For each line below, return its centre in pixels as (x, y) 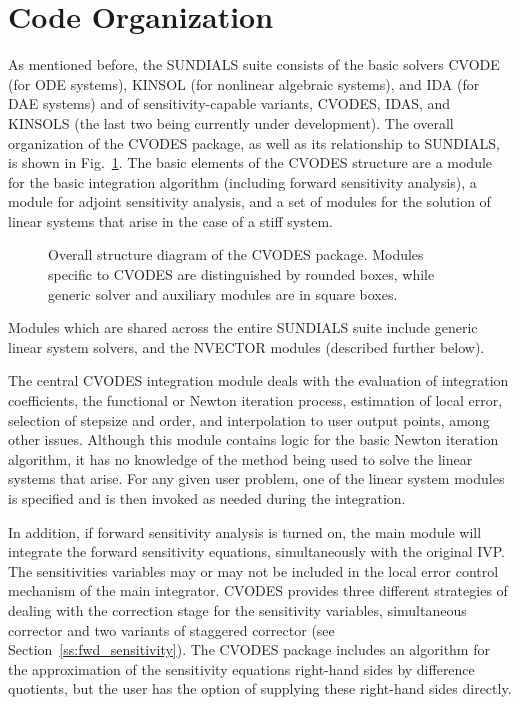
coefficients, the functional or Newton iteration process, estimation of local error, (255, 400)
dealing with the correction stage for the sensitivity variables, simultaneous (237, 609)
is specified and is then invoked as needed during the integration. (207, 498)
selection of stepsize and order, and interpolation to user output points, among (249, 419)
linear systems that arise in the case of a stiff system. (170, 220)
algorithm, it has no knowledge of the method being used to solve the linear (240, 458)
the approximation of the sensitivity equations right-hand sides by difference (241, 668)
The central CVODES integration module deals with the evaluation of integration (258, 380)
